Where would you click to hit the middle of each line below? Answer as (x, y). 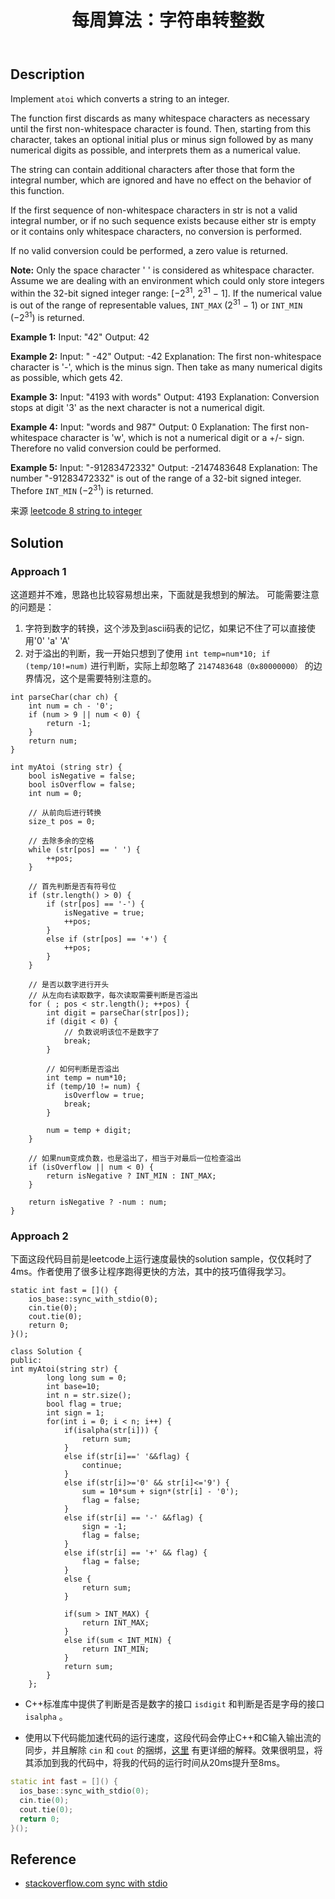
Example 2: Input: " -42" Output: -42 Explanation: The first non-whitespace (166, 356)
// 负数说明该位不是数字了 (111, 1032)
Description (47, 74)
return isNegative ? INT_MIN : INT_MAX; (131, 1176)
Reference (43, 1859)
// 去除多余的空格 (61, 841)
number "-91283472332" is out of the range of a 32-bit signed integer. (156, 478)
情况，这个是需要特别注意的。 (95, 678)
